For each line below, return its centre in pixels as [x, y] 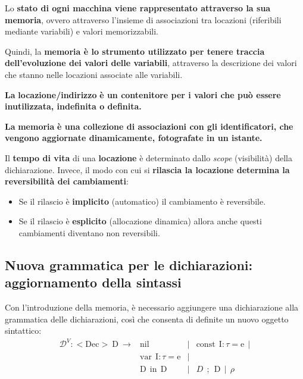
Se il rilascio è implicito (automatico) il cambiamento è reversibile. [142, 201]
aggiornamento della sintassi [93, 282]
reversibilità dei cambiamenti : [67, 181]
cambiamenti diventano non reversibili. [89, 232]
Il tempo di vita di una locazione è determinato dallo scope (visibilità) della [149, 157]
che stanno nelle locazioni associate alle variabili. [94, 74]
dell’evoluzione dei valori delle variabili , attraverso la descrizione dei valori [151, 63]
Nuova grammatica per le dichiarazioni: [129, 264]
